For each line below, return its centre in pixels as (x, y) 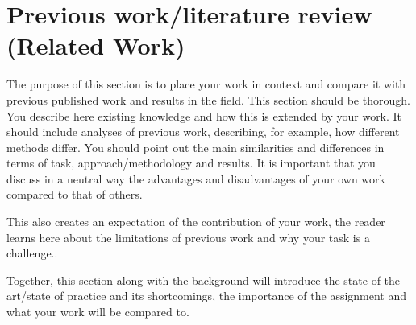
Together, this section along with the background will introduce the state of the (204, 280)
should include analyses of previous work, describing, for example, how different (203, 132)
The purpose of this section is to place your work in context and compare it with (206, 84)
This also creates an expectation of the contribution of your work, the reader (196, 222)
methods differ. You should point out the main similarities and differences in (196, 147)
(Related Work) (96, 45)
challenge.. (32, 253)
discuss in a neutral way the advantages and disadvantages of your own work (196, 178)
